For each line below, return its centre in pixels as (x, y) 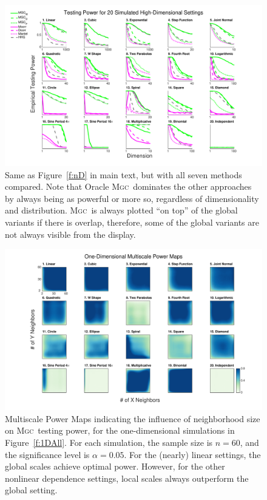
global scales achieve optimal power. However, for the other (115, 466)
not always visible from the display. (70, 234)
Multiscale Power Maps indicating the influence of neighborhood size (133, 418)
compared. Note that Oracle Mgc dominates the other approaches (128, 186)
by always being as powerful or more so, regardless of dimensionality (132, 198)
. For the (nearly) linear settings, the (192, 454)
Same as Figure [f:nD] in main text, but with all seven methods (123, 174)
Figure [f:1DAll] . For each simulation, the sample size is (109, 442)
